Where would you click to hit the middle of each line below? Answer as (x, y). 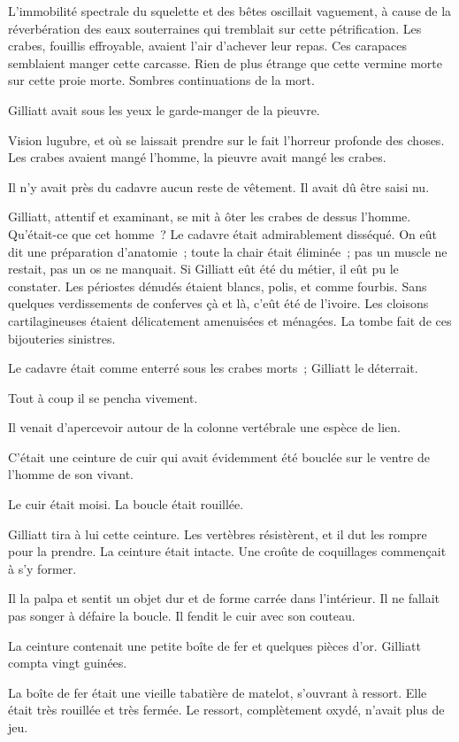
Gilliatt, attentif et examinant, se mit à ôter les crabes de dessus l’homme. (210, 216)
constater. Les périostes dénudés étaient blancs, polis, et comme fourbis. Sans (218, 286)
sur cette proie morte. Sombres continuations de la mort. (161, 80)
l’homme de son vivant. (71, 474)
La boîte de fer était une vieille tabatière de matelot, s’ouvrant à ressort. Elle (218, 692)
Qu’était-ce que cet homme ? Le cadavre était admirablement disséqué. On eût (222, 233)
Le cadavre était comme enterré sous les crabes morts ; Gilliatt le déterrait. (213, 368)
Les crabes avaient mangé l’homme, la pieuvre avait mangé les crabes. (197, 157)
